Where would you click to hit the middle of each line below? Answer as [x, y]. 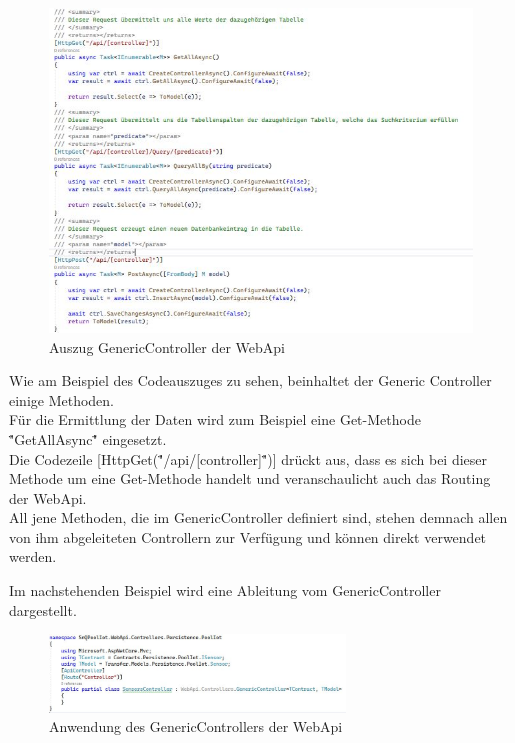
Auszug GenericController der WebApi [167, 346]
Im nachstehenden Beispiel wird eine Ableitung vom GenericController [225, 590]
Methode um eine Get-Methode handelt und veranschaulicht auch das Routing [250, 478]
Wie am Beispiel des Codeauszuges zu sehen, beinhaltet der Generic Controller [250, 380]
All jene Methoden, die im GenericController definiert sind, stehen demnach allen [258, 517]
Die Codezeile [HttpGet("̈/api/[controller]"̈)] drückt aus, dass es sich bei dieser [248, 458]
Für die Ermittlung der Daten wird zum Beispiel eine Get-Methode [215, 419]
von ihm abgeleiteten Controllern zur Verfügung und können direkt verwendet [248, 536]
